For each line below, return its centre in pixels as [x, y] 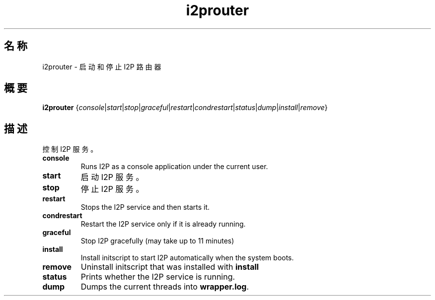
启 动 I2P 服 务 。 [112, 177]
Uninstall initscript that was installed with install [170, 267]
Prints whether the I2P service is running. [158, 277]
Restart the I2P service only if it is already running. [163, 224]
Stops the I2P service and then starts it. [145, 207]
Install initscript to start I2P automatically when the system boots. [187, 258]
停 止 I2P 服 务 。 [112, 189]
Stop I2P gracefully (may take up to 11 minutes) [157, 241]
